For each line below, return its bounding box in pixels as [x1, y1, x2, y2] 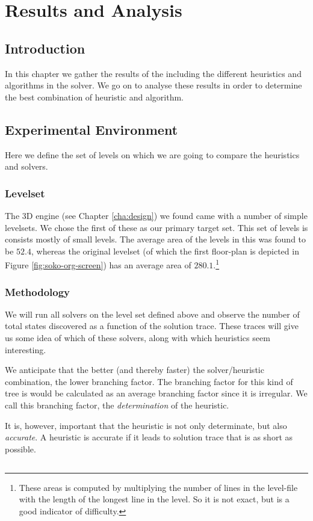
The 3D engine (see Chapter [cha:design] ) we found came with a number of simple [5, 209, 308, 221]
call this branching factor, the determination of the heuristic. [5, 398, 229, 411]
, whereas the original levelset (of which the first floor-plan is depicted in [31, 244, 299, 257]
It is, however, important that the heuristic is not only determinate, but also [5, 419, 287, 431]
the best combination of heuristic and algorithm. [5, 90, 184, 103]
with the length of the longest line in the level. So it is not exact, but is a [19, 493, 290, 505]
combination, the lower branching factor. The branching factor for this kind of [5, 375, 293, 387]
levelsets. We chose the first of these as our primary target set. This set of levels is [5, 221, 308, 233]
